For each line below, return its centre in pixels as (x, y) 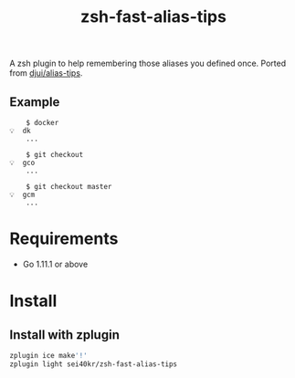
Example (35, 102)
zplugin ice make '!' (49, 355)
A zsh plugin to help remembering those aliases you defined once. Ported (147, 63)
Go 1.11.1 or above (55, 264)
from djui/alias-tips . (46, 73)
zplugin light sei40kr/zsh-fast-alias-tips (94, 364)
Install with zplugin (65, 335)
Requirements (64, 239)
